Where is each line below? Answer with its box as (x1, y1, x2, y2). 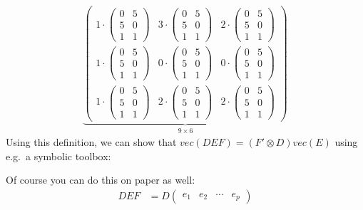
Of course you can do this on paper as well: (6, 172, 195, 187)
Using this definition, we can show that (6, 135, 177, 149)
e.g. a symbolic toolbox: (6, 148, 111, 163)
